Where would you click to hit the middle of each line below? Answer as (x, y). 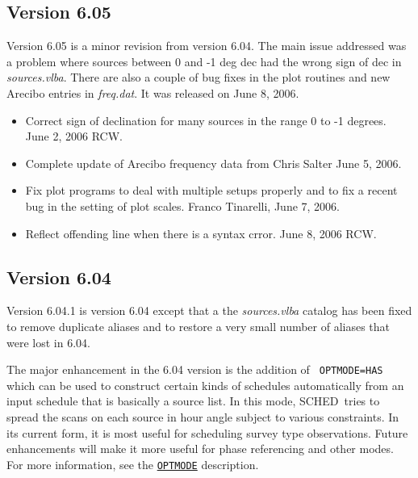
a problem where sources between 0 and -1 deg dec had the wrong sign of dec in (204, 61)
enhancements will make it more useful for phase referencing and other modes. (200, 449)
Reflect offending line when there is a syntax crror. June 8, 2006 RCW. (201, 233)
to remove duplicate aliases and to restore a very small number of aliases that (199, 326)
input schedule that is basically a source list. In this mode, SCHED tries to (193, 401)
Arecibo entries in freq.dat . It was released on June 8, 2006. (153, 92)
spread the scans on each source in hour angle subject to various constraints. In (203, 416)
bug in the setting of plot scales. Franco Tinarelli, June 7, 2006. (183, 205)
